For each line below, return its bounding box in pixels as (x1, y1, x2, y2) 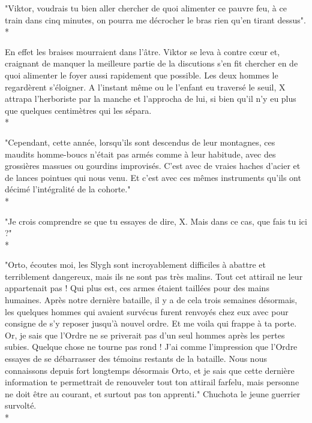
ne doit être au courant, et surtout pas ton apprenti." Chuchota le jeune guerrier (5, 387, 301, 400)
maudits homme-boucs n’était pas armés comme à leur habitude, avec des (5, 147, 276, 160)
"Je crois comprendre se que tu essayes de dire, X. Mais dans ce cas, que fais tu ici (5, 214, 307, 227)
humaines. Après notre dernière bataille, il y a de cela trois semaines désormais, (5, 294, 298, 306)
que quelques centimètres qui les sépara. (5, 104, 152, 116)
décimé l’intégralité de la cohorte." (5, 183, 131, 195)
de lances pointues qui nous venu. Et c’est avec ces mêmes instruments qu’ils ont (5, 171, 301, 183)
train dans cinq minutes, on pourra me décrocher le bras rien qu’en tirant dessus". (5, 13, 306, 26)
